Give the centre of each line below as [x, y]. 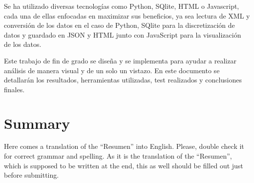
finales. [14, 89]
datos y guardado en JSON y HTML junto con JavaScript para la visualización [123, 34]
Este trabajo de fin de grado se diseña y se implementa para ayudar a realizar [120, 60]
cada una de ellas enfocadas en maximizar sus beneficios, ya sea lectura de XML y [127, 15]
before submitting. [32, 175]
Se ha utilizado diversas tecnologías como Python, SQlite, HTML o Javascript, [122, 6]
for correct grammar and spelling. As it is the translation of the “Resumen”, [118, 156]
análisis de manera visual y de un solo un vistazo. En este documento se [112, 70]
